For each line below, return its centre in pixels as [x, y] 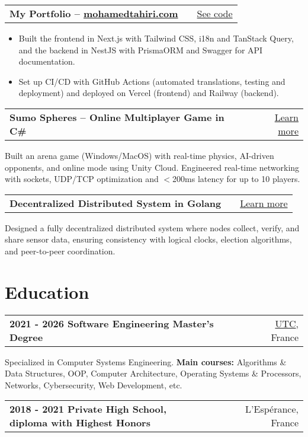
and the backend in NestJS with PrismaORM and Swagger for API [141, 50]
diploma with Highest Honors [80, 423]
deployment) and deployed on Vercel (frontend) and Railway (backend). [149, 93]
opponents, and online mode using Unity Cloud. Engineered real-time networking [152, 167]
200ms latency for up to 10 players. [236, 179]
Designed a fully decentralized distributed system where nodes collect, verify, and [152, 227]
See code [215, 13]
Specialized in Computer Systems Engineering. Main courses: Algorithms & [146, 361]
